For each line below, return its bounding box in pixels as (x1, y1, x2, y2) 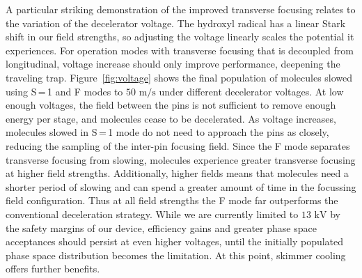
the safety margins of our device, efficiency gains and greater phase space (6, 220, 317, 235)
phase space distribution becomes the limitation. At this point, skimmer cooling (6, 247, 346, 262)
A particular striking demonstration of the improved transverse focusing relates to (6, 2, 356, 16)
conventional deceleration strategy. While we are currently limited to (6, 206, 299, 221)
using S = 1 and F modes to (6, 84, 123, 98)
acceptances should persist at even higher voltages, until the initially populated (6, 234, 344, 249)
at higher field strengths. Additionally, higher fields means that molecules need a (6, 166, 349, 180)
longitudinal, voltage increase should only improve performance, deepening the (6, 56, 340, 71)
